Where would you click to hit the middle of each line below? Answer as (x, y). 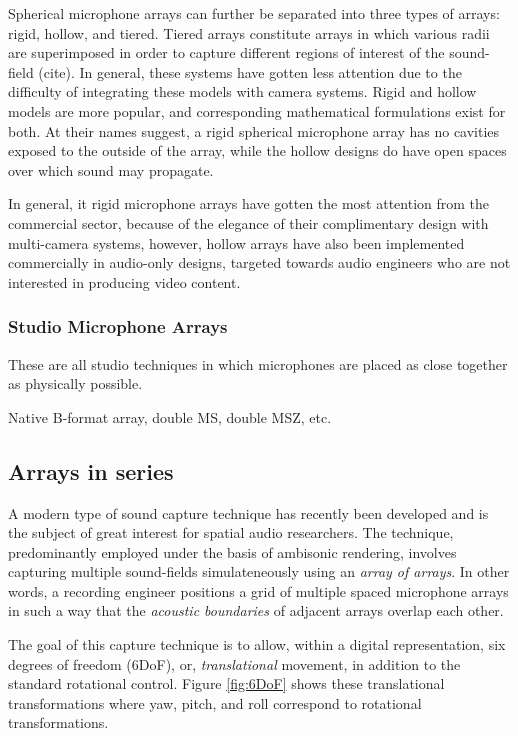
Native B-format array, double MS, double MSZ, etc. (170, 416)
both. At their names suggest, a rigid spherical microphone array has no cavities (254, 130)
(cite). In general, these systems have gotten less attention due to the (250, 71)
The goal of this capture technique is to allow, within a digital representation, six (257, 644)
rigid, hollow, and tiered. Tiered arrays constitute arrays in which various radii (249, 32)
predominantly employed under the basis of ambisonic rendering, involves (232, 551)
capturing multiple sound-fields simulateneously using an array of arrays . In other (259, 571)
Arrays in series (91, 470)
